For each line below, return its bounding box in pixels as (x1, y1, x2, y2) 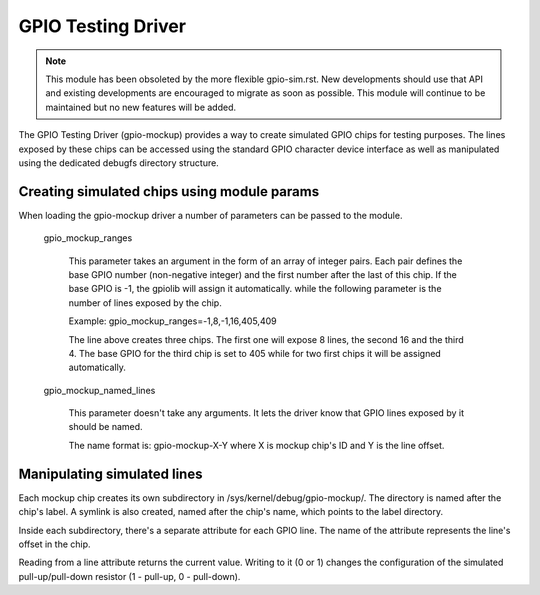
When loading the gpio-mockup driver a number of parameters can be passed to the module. (18, 209, 403, 221)
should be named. (68, 421, 144, 433)
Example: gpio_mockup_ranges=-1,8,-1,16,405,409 (68, 315, 277, 327)
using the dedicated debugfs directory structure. (18, 156, 219, 169)
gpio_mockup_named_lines (43, 384, 156, 396)
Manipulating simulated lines (18, 465, 203, 482)
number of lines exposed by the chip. (68, 296, 222, 309)
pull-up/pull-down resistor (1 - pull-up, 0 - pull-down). (18, 570, 241, 582)
